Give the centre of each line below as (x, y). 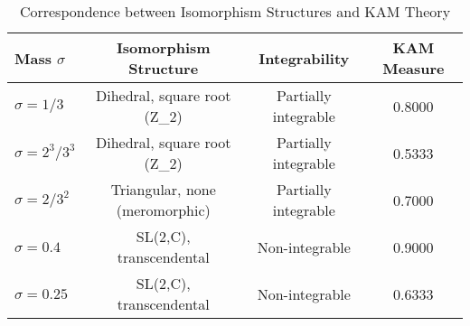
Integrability (304, 58)
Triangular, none (163, 189)
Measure (414, 68)
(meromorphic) (163, 210)
